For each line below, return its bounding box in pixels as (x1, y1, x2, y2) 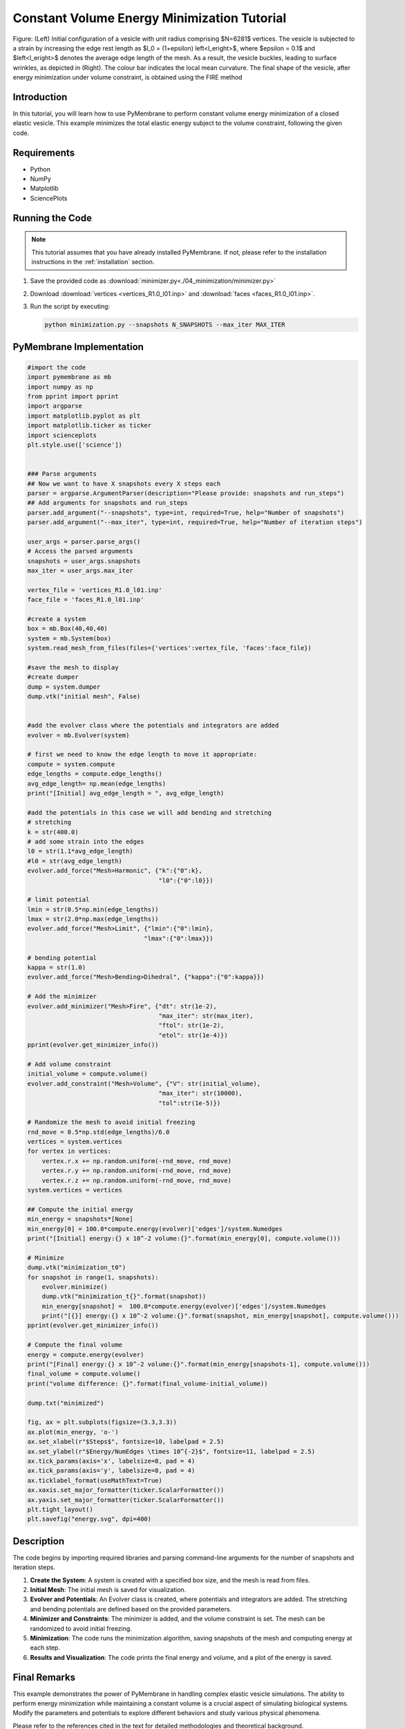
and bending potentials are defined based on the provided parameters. (30, 1605, 232, 1613)
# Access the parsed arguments (27, 547, 134, 555)
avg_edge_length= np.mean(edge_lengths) (27, 779, 166, 788)
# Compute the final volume (27, 1341, 122, 1349)
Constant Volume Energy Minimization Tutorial (12, 10, 287, 26)
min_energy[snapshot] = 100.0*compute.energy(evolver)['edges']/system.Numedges (41, 1302, 326, 1310)
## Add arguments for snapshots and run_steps (27, 499, 188, 507)
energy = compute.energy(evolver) (27, 1351, 144, 1358)
